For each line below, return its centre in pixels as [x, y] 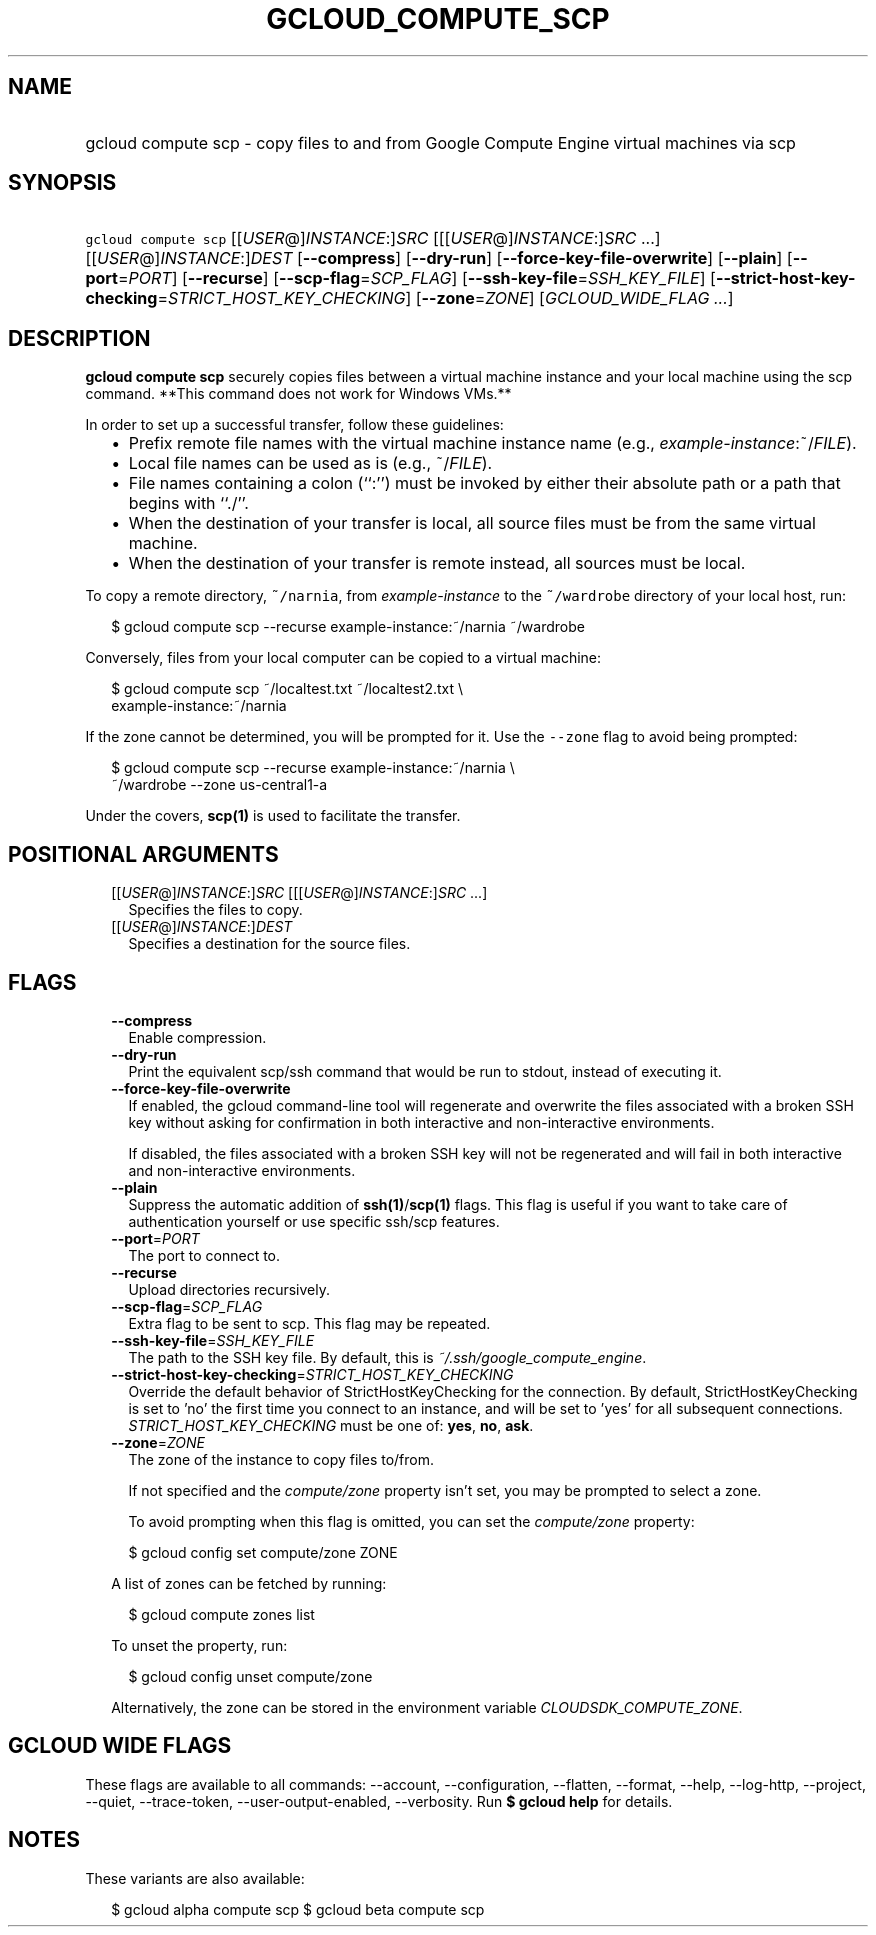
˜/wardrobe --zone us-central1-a [219, 785]
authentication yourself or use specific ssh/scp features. [314, 1221]
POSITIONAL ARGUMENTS [143, 854]
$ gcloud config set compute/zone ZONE [263, 1552]
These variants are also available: [195, 1878]
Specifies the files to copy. [215, 910]
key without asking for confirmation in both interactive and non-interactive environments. [421, 1122]
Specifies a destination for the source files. [269, 944]
